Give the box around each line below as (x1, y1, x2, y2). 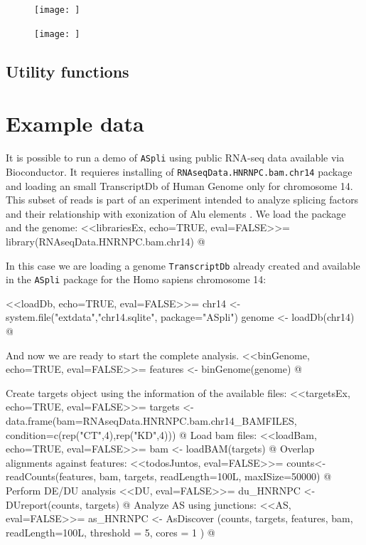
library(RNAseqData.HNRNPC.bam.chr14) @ (6, 233, 205, 248)
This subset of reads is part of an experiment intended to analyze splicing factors (6, 192, 359, 207)
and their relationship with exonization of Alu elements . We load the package (6, 206, 346, 221)
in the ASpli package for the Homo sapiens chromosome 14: (6, 272, 267, 287)
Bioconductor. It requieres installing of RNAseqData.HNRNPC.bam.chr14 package (6, 164, 352, 179)
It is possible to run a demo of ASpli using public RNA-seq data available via (6, 150, 345, 165)
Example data (6, 109, 144, 138)
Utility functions (6, 60, 129, 82)
